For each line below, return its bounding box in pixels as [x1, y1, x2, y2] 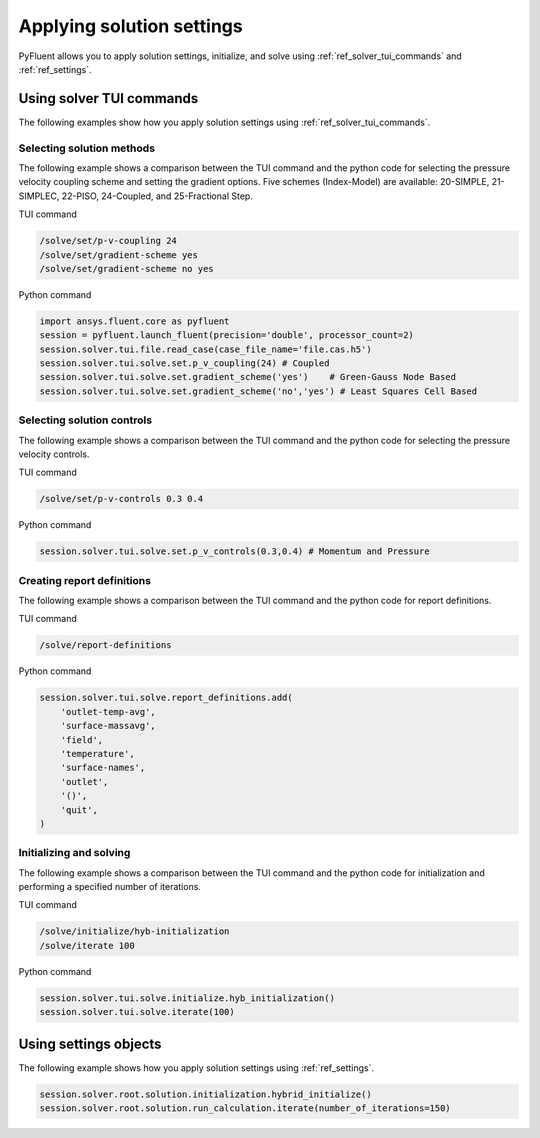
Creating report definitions [18, 573, 152, 587]
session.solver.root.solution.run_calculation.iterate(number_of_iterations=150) [39, 1103, 452, 1114]
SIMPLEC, [18, 190, 60, 202]
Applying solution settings [18, 15, 244, 37]
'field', [60, 734, 104, 745]
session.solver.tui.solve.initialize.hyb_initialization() [39, 992, 335, 1004]
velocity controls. [18, 448, 90, 460]
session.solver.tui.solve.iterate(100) [39, 1006, 235, 1018]
